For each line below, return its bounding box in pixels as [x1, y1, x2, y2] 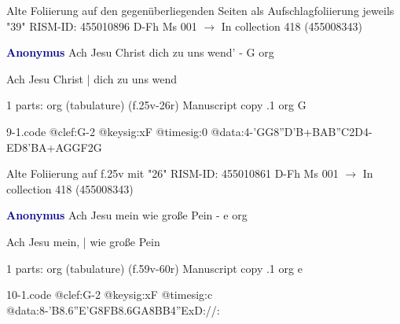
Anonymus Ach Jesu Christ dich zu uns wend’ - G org [6, 44, 274, 61]
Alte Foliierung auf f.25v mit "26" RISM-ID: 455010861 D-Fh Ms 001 [6, 165, 339, 182]
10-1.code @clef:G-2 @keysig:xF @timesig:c [6, 286, 213, 303]
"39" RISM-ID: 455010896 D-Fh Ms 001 [6, 17, 197, 34]
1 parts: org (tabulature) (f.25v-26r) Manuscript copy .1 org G [6, 97, 306, 113]
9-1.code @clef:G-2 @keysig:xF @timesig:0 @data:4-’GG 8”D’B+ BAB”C [6, 123, 350, 139]
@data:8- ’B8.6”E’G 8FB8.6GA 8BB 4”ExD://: [6, 301, 220, 318]
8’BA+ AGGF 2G [22, 138, 102, 155]
